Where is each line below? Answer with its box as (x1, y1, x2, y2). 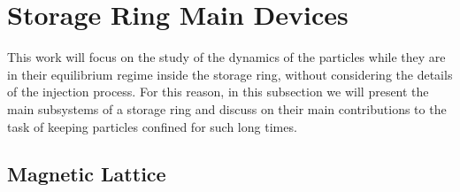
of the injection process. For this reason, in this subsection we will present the (7, 82, 429, 101)
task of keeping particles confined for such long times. (7, 117, 297, 135)
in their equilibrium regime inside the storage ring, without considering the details (7, 65, 453, 83)
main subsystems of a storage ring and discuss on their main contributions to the (7, 99, 447, 118)
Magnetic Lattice (7, 160, 166, 188)
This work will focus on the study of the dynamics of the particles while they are (7, 48, 446, 66)
